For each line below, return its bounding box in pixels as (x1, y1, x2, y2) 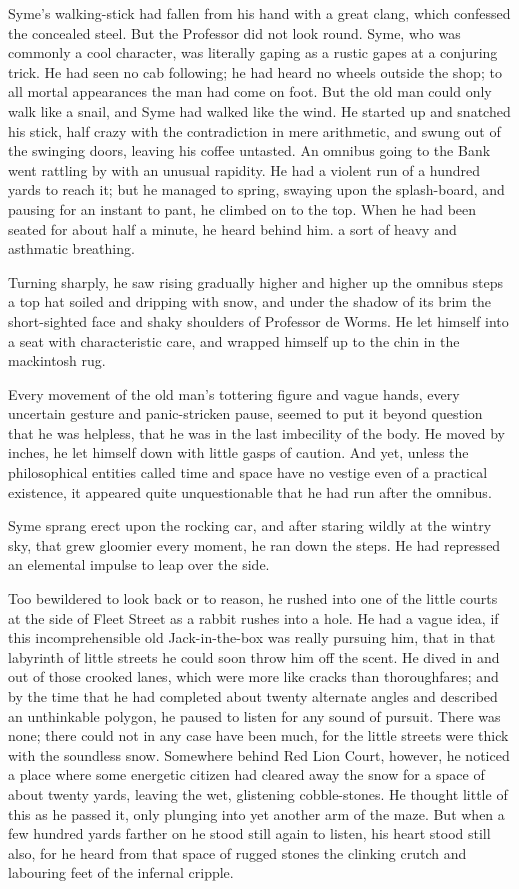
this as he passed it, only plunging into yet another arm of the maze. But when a (8, 803, 505, 824)
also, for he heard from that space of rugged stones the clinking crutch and (8, 842, 467, 863)
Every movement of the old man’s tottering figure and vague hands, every (8, 383, 460, 404)
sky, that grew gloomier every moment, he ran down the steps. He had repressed (8, 534, 501, 555)
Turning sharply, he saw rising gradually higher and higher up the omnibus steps (8, 271, 504, 292)
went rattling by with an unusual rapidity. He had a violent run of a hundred (8, 159, 481, 180)
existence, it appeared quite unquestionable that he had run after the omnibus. (8, 481, 492, 502)
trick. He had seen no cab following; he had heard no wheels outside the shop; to (8, 61, 502, 82)
